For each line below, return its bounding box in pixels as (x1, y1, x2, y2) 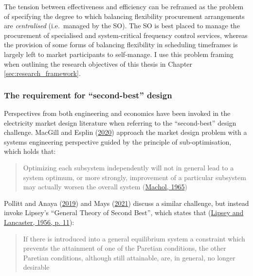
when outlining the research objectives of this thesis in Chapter (4, 58, 193, 69)
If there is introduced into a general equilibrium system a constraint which (23, 233, 245, 243)
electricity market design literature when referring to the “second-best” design (4, 117, 236, 128)
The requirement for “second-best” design (4, 89, 172, 101)
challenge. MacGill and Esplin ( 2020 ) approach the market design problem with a (4, 127, 247, 137)
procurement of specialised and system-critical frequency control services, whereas (4, 30, 248, 40)
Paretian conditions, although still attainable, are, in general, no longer (23, 252, 235, 262)
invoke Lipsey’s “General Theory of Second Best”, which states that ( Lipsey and (4, 207, 244, 218)
